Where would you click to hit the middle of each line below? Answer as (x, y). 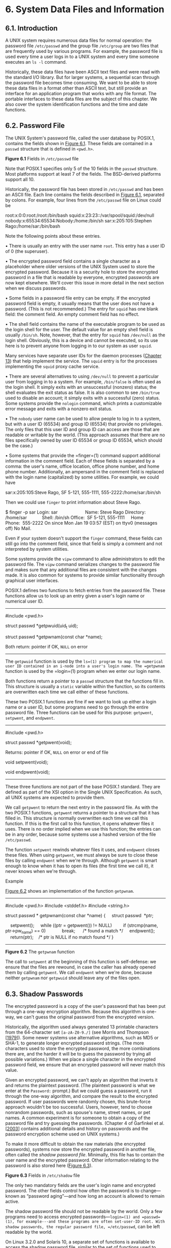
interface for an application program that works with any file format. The (81, 93)
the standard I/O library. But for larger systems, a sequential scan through (82, 77)
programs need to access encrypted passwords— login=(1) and (73, 1217)
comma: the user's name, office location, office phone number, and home (82, 466)
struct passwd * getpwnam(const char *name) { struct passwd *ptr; (79, 915)
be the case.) (19, 445)
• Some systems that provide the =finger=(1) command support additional (83, 455)
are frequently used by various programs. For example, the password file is (84, 51)
